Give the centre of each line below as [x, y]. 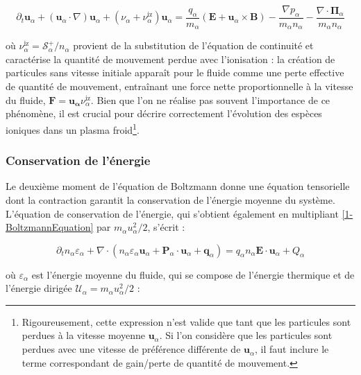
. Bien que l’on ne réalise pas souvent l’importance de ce [210, 99]
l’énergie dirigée [39, 288]
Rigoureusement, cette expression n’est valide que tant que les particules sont [186, 321]
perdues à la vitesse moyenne [83, 335]
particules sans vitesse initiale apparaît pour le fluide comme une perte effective [175, 72]
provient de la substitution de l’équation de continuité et [193, 45]
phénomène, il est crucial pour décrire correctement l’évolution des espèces [164, 113]
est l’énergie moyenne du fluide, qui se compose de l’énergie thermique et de [193, 274]
